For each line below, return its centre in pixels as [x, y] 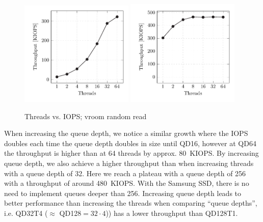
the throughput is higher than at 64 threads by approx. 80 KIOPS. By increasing [131, 153]
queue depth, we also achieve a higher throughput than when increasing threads [129, 163]
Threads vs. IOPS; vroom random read [86, 116]
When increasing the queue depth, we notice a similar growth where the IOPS [126, 133]
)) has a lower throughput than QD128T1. [172, 213]
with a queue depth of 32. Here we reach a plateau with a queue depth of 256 [125, 173]
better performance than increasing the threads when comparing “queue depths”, [131, 203]
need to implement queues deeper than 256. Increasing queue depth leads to [123, 193]
